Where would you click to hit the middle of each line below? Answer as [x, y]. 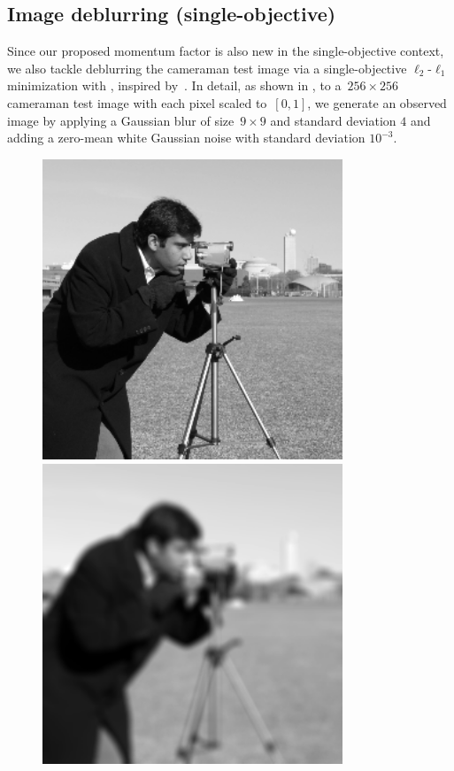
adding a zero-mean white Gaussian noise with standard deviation [186, 138]
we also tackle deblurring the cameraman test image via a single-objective [207, 68]
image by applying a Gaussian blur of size [121, 120]
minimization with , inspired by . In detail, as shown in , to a [174, 85]
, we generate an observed [377, 102]
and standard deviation [333, 120]
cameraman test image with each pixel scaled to [137, 102]
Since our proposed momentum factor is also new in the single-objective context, [226, 51]
